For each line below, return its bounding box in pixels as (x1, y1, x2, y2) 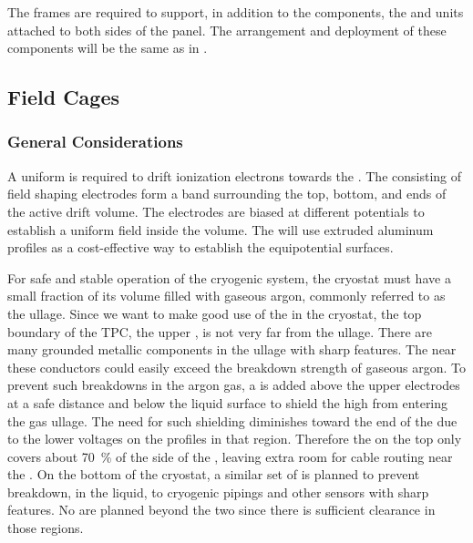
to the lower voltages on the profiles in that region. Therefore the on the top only (7, 429, 462, 448)
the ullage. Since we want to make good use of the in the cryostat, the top (7, 303, 422, 323)
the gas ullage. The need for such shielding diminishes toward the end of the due (7, 411, 458, 430)
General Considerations (7, 130, 183, 153)
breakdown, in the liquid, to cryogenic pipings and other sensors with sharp (7, 482, 429, 501)
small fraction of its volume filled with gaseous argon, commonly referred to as (7, 286, 446, 305)
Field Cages (7, 83, 119, 111)
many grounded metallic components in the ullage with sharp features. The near (7, 340, 457, 359)
